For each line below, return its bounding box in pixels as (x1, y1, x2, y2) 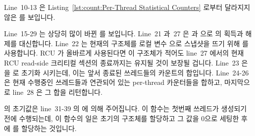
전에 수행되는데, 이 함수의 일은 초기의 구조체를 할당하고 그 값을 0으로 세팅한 (4, 113, 239, 123)
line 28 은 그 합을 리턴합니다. (12, 86, 102, 97)
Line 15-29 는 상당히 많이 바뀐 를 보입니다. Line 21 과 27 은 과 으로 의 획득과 (4, 28, 243, 39)
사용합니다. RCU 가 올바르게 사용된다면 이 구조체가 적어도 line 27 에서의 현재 (4, 48, 244, 58)
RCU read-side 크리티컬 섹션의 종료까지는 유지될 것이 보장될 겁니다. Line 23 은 (4, 57, 248, 68)
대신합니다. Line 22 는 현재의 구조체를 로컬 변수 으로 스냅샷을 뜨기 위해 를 (19, 38, 249, 48)
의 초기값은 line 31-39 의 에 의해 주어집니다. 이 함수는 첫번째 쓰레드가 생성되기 (4, 103, 247, 114)
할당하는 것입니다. (21, 123, 77, 133)
